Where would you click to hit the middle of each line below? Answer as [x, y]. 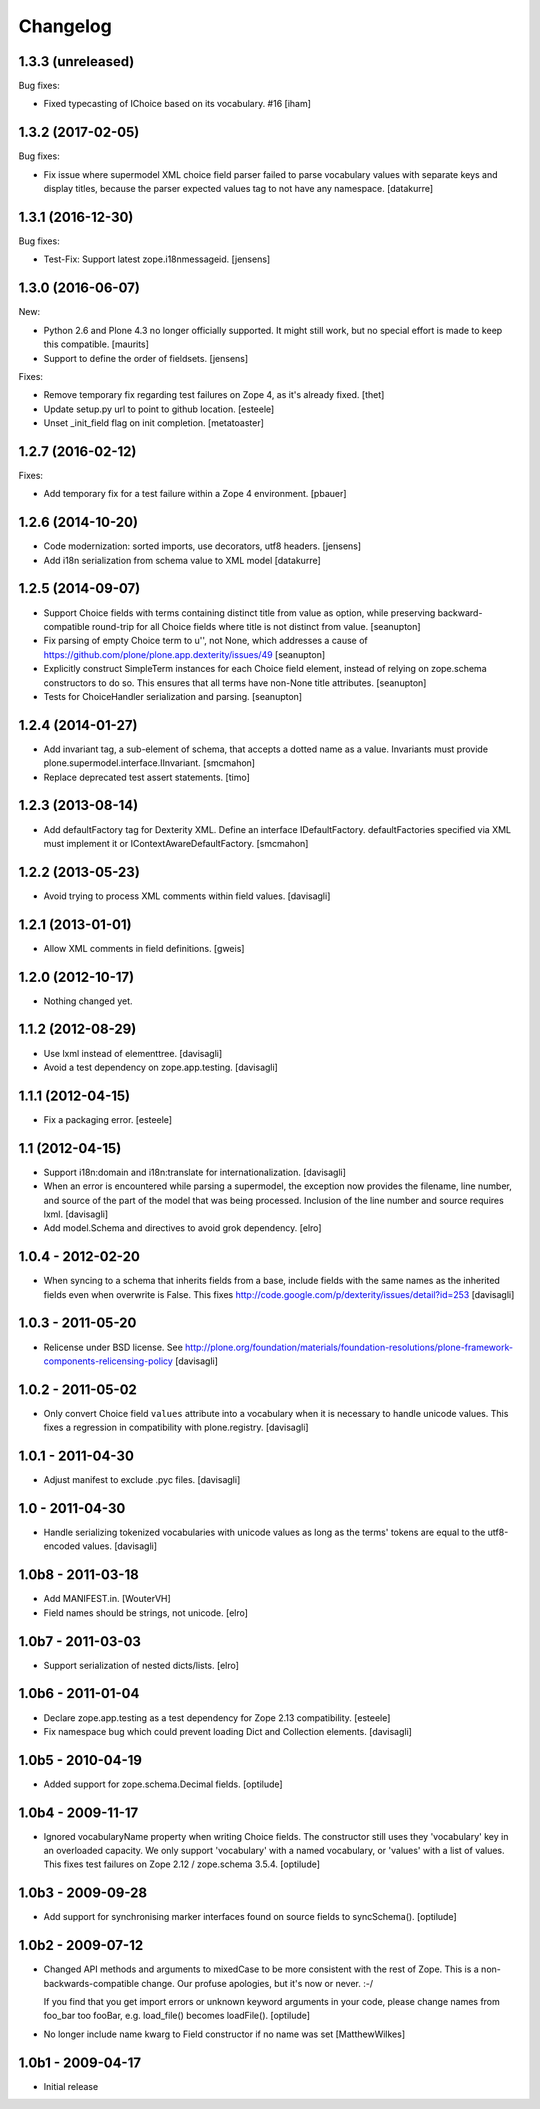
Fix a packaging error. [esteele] [108, 1119]
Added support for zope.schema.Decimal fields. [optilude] [163, 1784]
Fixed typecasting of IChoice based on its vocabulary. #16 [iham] [177, 104]
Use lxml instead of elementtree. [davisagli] [133, 1053]
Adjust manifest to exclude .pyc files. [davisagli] [142, 1480]
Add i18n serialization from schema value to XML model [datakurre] [182, 560]
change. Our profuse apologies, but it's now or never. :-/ [257, 1983]
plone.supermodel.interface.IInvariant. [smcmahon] [149, 763]
